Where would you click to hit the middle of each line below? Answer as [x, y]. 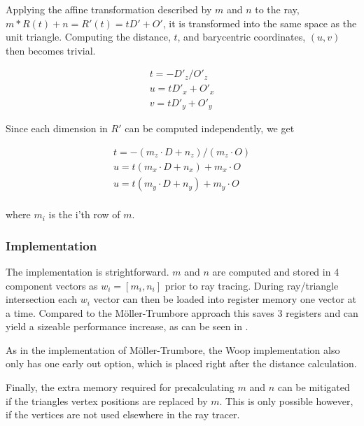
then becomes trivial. [51, 50]
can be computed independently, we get [210, 128]
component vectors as [52, 285]
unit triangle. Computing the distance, [88, 37]
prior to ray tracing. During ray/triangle [252, 285]
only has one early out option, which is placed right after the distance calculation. [181, 363]
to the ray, [277, 9]
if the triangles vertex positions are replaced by [107, 400]
